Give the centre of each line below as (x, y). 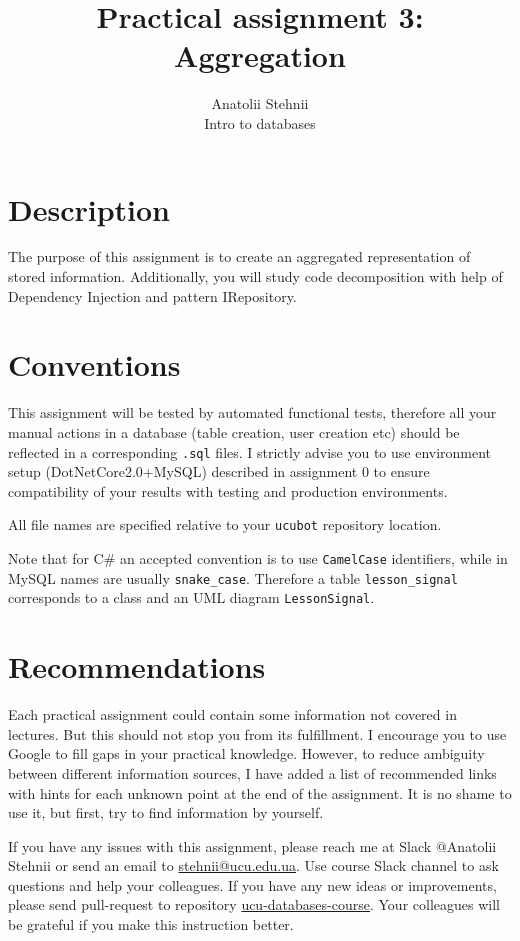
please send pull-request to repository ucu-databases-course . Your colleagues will (254, 904)
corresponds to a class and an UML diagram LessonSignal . (191, 597)
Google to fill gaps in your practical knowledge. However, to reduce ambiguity (246, 753)
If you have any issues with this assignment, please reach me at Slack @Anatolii (252, 845)
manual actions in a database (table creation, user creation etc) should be (234, 431)
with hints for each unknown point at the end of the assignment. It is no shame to (260, 792)
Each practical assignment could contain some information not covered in (232, 714)
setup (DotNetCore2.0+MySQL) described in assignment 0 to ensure (219, 471)
